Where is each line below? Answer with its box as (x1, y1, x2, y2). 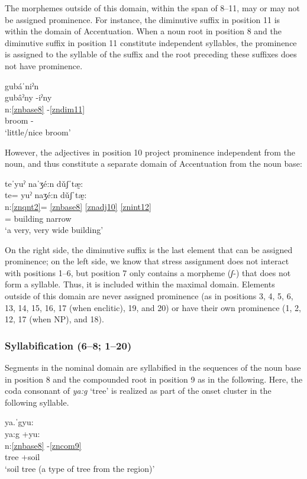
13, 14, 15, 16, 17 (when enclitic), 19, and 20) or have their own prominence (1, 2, (5, 301, 301, 313)
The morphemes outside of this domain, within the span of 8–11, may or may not (5, 2, 300, 14)
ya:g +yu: (5, 428, 40, 440)
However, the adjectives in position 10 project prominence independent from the (5, 145, 296, 158)
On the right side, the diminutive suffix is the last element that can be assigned (5, 243, 293, 255)
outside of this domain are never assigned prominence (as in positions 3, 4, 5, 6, (5, 290, 293, 302)
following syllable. (5, 396, 69, 408)
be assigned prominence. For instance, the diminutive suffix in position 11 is (5, 13, 280, 25)
